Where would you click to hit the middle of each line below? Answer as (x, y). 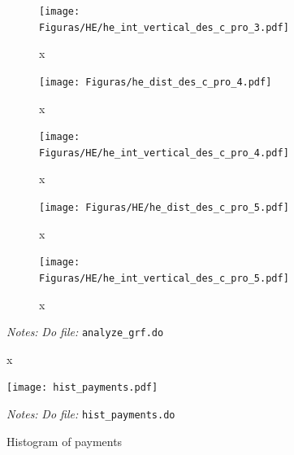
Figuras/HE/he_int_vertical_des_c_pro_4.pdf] (164, 153)
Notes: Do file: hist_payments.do (91, 414)
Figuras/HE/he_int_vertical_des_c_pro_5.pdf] (164, 278)
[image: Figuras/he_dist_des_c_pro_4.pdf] (156, 82)
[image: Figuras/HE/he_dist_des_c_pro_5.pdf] (164, 208)
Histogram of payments (65, 441)
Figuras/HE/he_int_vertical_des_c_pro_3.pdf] (164, 27)
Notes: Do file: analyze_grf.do (85, 332)
